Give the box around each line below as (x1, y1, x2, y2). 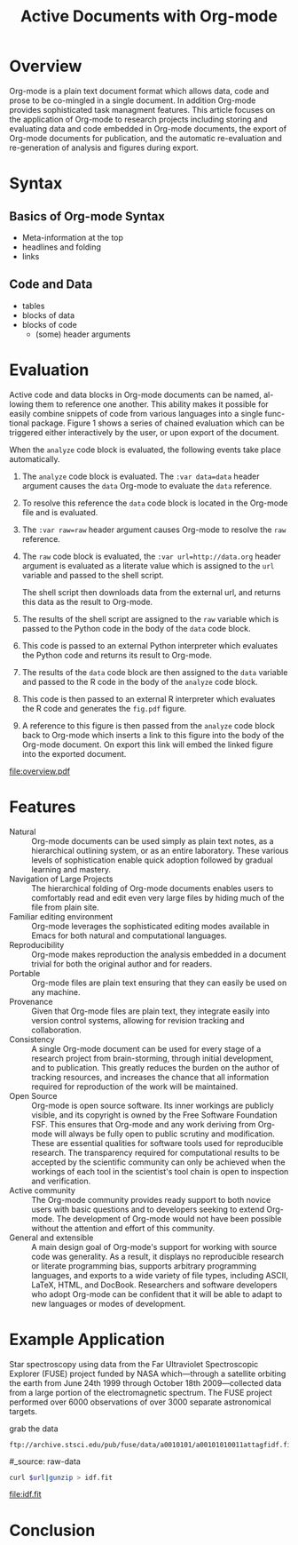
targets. (9, 1406, 38, 1416)
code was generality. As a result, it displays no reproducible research (31, 1251, 284, 1262)
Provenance (9, 996, 53, 1007)
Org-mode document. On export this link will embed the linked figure (21, 739, 273, 750)
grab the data (9, 1423, 59, 1434)
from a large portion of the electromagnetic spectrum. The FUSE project (9, 1387, 272, 1398)
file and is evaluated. (21, 506, 98, 517)
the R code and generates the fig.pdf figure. (21, 703, 187, 713)
